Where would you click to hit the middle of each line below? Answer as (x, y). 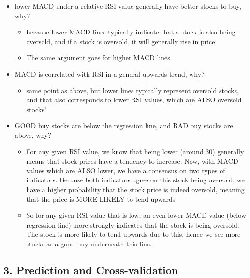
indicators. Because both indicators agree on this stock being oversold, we (135, 180)
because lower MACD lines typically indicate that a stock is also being (131, 32)
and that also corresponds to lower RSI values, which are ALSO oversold (134, 100)
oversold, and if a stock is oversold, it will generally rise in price (121, 41)
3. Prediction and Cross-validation (91, 270)
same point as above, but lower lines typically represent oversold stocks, (132, 90)
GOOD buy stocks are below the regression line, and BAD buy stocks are (124, 125)
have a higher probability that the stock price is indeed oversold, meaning (135, 189)
